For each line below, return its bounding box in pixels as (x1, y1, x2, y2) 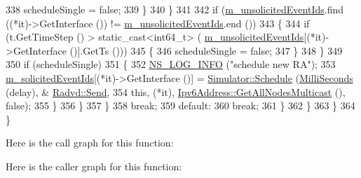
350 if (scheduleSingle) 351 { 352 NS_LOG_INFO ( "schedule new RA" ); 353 (6, 57, 336, 71)
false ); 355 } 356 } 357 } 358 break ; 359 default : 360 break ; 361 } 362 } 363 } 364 (6, 98, 355, 113)
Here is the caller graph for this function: (6, 158, 182, 173)
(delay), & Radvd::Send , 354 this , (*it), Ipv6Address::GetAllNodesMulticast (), (6, 84, 346, 99)
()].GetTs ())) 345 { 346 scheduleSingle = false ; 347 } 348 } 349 (69, 43, 343, 57)
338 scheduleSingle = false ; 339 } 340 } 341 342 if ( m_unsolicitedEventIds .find (6, 2, 343, 16)
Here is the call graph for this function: (6, 135, 174, 150)
